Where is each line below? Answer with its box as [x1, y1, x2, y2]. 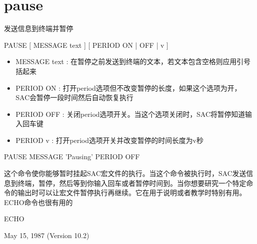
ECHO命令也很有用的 [4, 197, 73, 207]
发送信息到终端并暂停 [4, 23, 73, 34]
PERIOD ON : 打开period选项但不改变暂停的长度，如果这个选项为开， [15, 82, 242, 93]
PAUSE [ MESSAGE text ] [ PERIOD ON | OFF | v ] [4, 39, 169, 50]
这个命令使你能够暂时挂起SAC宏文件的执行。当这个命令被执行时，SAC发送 [4, 168, 246, 178]
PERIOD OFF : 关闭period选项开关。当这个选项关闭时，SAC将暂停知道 [15, 108, 245, 119]
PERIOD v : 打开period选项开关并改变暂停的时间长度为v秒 [15, 135, 204, 145]
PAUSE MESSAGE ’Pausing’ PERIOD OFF [4, 151, 140, 162]
